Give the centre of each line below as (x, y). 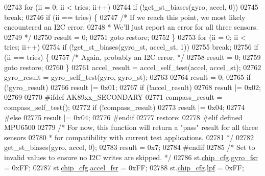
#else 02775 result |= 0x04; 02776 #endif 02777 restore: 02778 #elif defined (123, 117)
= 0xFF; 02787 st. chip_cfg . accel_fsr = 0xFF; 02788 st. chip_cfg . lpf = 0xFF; (124, 167)
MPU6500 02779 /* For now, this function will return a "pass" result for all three (131, 127)
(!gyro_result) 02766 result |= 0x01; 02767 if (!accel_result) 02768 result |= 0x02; (132, 87)
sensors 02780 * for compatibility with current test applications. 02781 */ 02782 (129, 137)
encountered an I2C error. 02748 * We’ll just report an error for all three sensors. (131, 27)
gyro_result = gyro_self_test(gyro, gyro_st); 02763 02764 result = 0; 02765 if (127, 77)
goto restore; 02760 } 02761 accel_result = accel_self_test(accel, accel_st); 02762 (133, 67)
